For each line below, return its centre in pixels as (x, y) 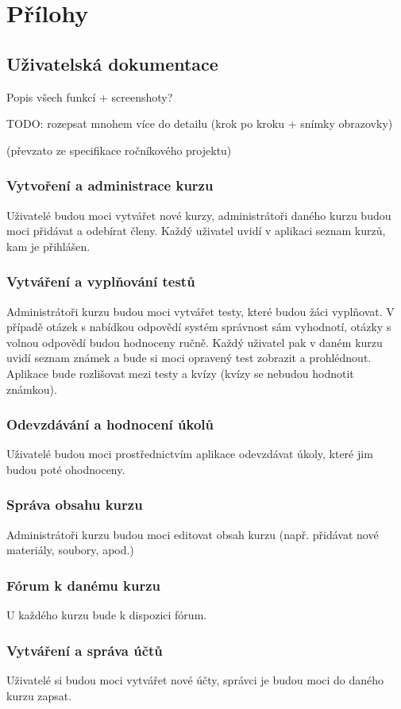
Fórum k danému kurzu (84, 585)
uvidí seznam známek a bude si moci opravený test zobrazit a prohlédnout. (189, 358)
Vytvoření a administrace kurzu (110, 185)
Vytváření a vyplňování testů (101, 281)
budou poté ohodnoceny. (66, 469)
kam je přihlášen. (48, 246)
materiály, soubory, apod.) (70, 550)
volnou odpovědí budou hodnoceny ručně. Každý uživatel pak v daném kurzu (195, 342)
